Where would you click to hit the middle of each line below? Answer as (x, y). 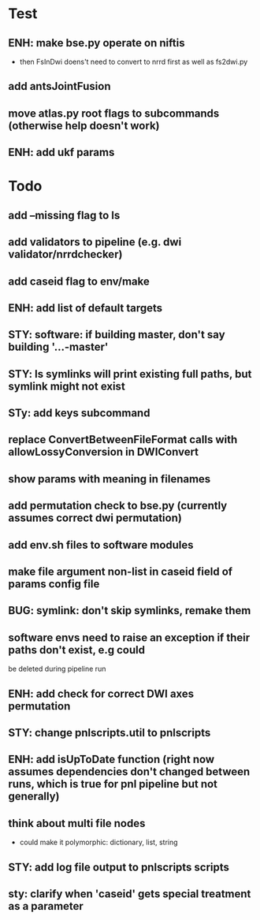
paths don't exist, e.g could (77, 650)
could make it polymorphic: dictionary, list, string (99, 842)
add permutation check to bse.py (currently (118, 506)
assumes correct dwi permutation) (95, 518)
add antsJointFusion (59, 86)
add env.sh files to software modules (101, 545)
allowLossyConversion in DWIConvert (104, 452)
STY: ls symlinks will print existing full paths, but (130, 374)
